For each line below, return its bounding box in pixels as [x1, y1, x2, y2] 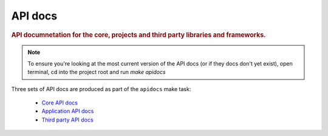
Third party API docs [41, 116, 94, 123]
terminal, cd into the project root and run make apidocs [27, 69, 166, 76]
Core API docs [41, 99, 78, 106]
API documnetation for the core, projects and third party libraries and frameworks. [11, 30, 267, 39]
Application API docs [41, 107, 94, 115]
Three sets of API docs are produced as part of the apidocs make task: [11, 85, 191, 92]
